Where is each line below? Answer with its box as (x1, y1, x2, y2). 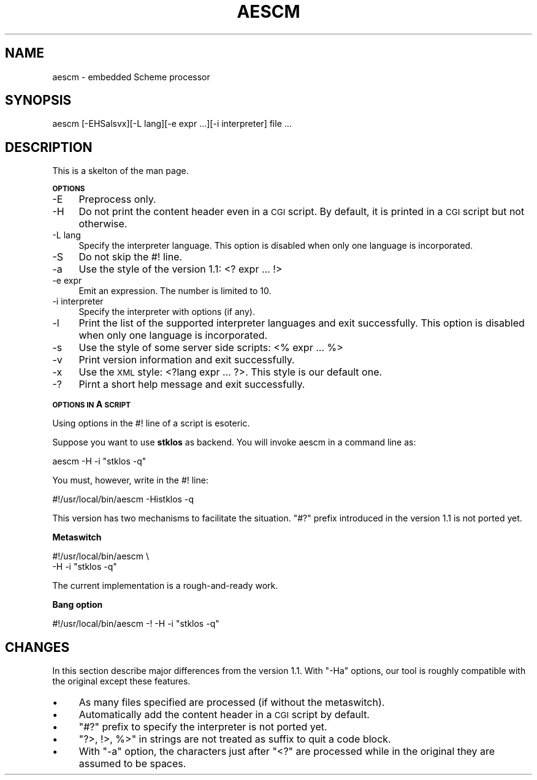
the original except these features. (52, 676, 191, 687)
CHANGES (5, 639, 70, 655)
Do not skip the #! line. (78, 251, 183, 263)
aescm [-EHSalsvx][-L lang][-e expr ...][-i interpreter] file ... (52, 118, 292, 129)
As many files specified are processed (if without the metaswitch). (78, 696, 385, 709)
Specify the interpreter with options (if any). (78, 306, 255, 317)
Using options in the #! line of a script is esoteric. (52, 418, 250, 429)
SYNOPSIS (5, 93, 72, 108)
